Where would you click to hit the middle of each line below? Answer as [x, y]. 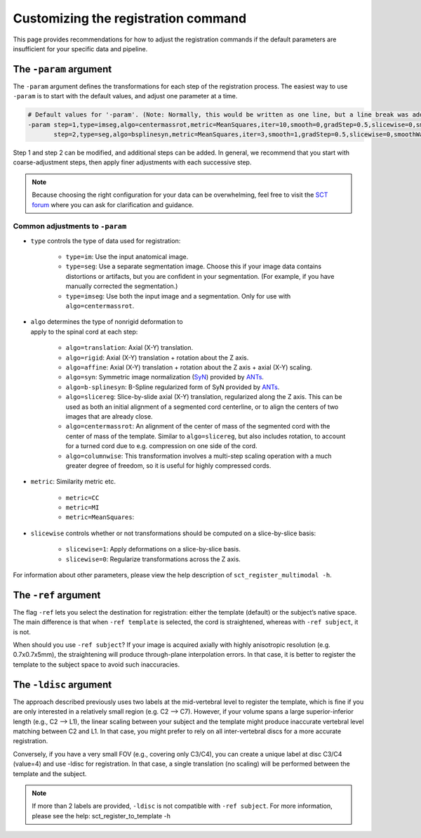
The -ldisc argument [62, 685]
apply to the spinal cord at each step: [84, 332]
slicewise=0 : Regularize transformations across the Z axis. [153, 559]
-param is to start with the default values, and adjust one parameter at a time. [125, 96]
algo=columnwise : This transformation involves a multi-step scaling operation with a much [199, 456]
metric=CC [82, 498]
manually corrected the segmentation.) [122, 286]
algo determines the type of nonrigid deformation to [107, 322]
